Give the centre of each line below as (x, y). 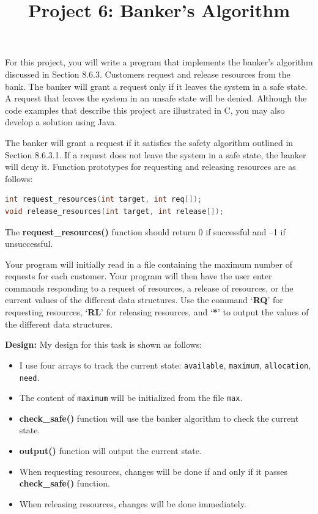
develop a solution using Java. (61, 122)
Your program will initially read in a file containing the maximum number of (149, 264)
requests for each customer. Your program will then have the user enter (139, 276)
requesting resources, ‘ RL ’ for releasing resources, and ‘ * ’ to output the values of (157, 312)
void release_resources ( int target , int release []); (115, 211)
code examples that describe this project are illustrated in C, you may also (145, 110)
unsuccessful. (29, 244)
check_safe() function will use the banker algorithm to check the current (159, 418)
